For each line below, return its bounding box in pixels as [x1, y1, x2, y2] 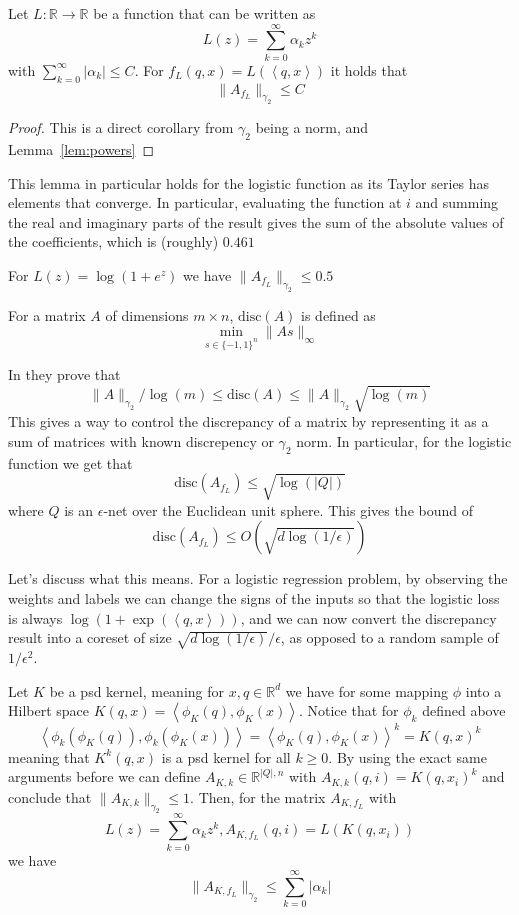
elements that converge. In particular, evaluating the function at [8, 192, 402, 213]
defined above [422, 700, 506, 721]
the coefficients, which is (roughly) [8, 231, 219, 252]
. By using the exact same [328, 746, 487, 767]
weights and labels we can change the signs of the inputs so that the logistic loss [8, 588, 500, 609]
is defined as [301, 304, 376, 325]
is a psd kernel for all [161, 746, 291, 767]
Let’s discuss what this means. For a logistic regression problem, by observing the [8, 568, 508, 589]
